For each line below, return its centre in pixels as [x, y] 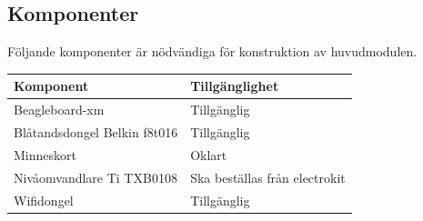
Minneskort [45, 154]
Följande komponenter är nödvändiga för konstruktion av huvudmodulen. [212, 51]
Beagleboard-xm [59, 110]
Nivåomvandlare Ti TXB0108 [96, 177]
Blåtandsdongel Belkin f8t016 [96, 131]
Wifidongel [44, 200]
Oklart [209, 154]
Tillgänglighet [235, 86]
